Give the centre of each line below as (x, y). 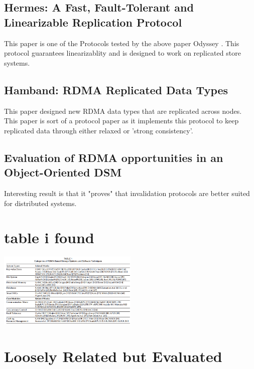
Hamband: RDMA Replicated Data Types (116, 89)
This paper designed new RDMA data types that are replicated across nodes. (123, 111)
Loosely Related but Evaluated (113, 356)
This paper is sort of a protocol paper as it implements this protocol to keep (121, 121)
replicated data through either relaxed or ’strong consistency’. (99, 130)
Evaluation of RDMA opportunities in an (114, 157)
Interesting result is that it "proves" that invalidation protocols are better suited (127, 193)
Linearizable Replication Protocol (93, 22)
